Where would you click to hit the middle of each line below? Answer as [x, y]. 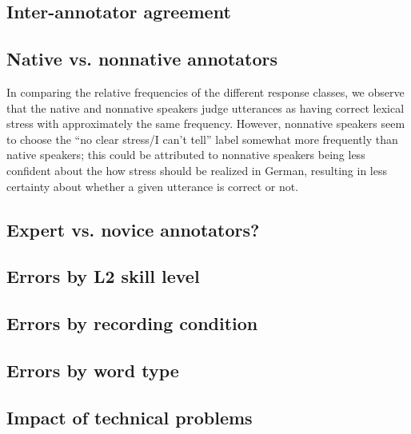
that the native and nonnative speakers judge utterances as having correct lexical [205, 108]
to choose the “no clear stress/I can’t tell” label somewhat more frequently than [202, 139]
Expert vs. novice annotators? [133, 229]
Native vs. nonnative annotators [142, 59]
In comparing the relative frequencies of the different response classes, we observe [205, 92]
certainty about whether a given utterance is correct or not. [153, 186]
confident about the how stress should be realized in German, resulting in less [197, 170]
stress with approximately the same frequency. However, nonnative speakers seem [206, 123]
